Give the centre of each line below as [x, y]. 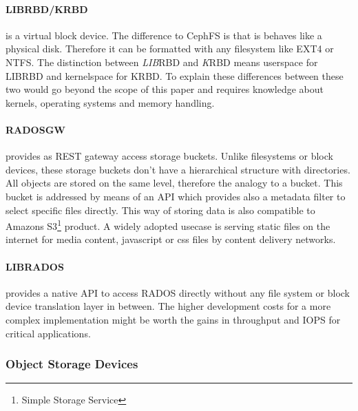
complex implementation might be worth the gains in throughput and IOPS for [173, 319]
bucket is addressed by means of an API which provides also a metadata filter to [176, 196]
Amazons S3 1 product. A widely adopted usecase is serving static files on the [168, 225]
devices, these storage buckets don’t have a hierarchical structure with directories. [178, 169]
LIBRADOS [35, 266]
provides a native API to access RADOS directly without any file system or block [178, 292]
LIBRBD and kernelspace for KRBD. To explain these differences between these [175, 75]
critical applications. [48, 333]
